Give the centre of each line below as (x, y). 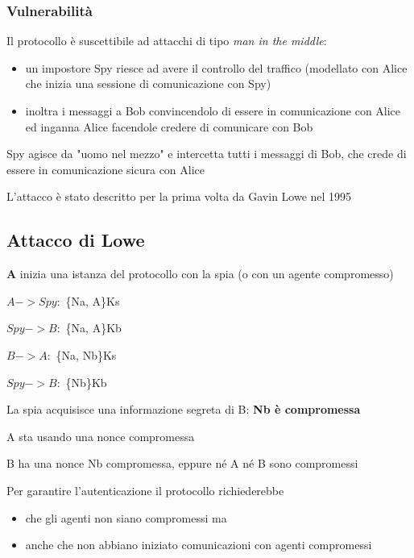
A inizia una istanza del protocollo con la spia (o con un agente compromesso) (200, 274)
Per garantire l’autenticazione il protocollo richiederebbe (145, 490)
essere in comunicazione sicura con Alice (106, 169)
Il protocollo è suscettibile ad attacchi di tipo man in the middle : (167, 41)
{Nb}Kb (86, 382)
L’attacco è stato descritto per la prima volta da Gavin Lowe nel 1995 (179, 196)
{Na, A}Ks (93, 300)
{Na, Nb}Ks (86, 354)
